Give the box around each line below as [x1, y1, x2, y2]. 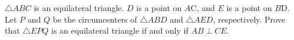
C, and [190, 2, 215, 13]
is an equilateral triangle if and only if [51, 24, 189, 37]
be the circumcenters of [52, 13, 137, 25]
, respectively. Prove [213, 13, 285, 25]
